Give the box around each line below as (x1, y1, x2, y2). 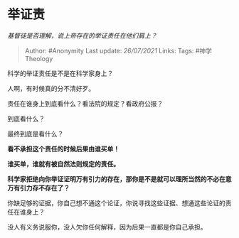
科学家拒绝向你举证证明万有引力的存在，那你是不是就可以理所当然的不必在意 (7, 175, 232, 183)
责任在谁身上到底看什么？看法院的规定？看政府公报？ (7, 99, 164, 107)
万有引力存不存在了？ (7, 183, 70, 192)
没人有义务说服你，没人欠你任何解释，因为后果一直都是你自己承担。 (7, 222, 207, 231)
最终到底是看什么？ (7, 129, 64, 138)
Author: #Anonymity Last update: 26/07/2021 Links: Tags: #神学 (24, 46, 212, 55)
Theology (24, 54, 53, 63)
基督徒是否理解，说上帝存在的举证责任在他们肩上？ (7, 31, 157, 40)
